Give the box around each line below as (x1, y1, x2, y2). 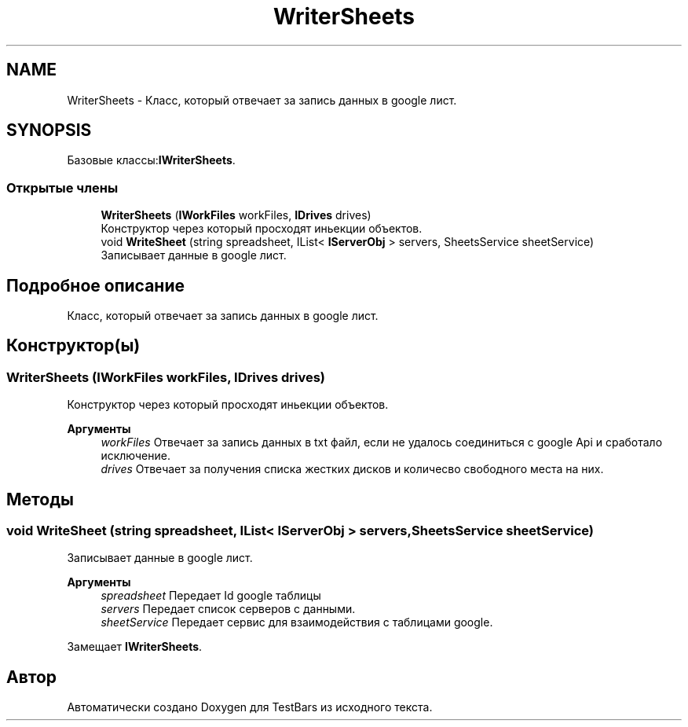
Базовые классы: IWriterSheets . (67, 153, 236, 167)
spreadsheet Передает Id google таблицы (101, 589, 321, 603)
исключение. (101, 449, 170, 463)
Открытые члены (6, 179, 119, 196)
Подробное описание (6, 275, 185, 296)
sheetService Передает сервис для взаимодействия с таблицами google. (101, 615, 493, 630)
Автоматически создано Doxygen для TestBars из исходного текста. (67, 700, 433, 714)
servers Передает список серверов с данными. (101, 602, 356, 616)
